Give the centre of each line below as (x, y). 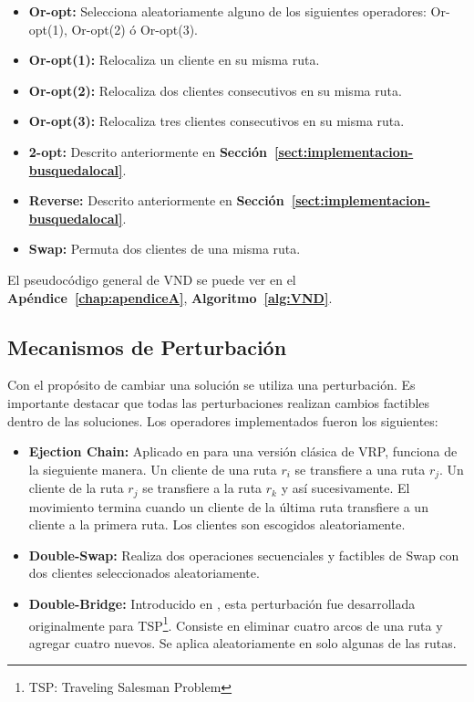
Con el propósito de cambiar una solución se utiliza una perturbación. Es (211, 385)
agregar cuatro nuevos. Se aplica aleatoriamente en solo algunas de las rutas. (242, 642)
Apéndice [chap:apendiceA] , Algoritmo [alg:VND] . (170, 297)
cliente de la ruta (76, 488)
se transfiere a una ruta (360, 469)
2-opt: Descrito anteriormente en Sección (148, 151)
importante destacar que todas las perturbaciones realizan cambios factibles (219, 402)
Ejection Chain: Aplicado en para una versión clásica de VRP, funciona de (243, 451)
